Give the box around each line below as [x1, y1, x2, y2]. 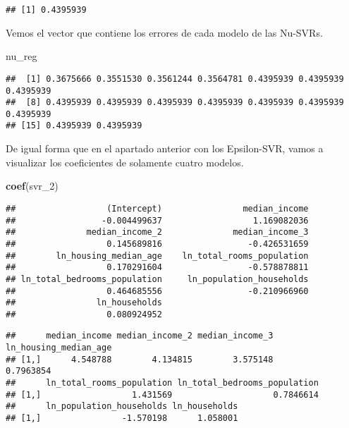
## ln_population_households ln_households [6, 401, 238, 412]
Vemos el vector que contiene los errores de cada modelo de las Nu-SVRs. [6, 25, 323, 39]
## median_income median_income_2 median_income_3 [6, 331, 274, 341]
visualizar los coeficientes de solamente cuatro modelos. [6, 154, 244, 169]
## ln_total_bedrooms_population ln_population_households [6, 274, 309, 284]
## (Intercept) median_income [6, 203, 309, 214]
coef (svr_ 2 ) [6, 178, 59, 193]
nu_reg [6, 49, 37, 63]
